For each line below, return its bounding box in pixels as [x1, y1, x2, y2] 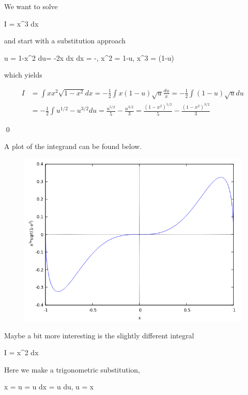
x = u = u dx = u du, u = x [4, 381, 94, 392]
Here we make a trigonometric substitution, [4, 364, 140, 375]
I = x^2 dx [4, 347, 39, 358]
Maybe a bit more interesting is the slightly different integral [4, 330, 194, 340]
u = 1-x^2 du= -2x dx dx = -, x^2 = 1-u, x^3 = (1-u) [4, 52, 174, 63]
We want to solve [4, 1, 58, 11]
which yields [4, 69, 42, 80]
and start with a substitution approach [4, 35, 126, 46]
